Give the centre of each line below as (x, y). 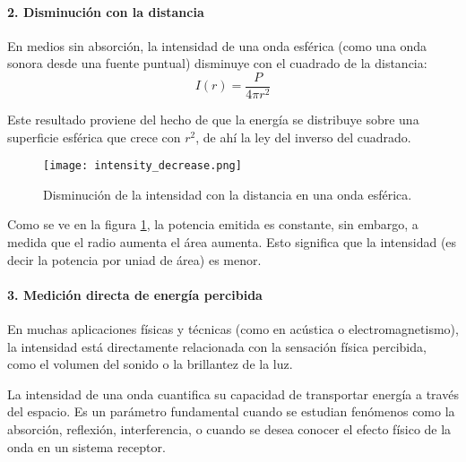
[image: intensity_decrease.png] (142, 166)
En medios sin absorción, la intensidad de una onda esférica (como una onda (217, 45)
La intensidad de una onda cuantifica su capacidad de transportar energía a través (233, 394)
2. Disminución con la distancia (106, 11)
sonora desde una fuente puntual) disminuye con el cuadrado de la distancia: (217, 63)
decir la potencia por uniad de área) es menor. (134, 259)
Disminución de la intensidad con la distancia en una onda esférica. (228, 194)
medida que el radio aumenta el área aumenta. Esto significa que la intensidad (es (232, 242)
